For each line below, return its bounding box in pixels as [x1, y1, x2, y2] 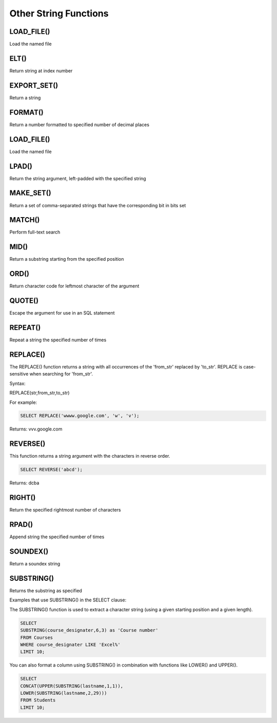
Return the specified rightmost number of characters [9, 507, 121, 513]
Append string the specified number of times [9, 534, 105, 540]
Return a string [9, 94, 41, 101]
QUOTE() [9, 297, 38, 305]
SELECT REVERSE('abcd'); [20, 467, 83, 473]
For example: [9, 399, 37, 405]
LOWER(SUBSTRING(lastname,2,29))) [20, 690, 107, 696]
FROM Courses [20, 634, 53, 640]
